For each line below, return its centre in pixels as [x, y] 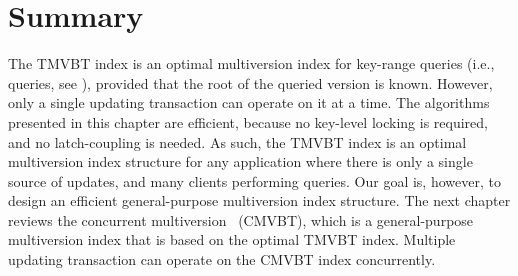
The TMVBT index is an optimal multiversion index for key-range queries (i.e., [251, 63]
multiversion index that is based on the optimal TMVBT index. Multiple [232, 239]
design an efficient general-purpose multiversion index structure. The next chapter [259, 200]
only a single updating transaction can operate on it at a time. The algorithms [249, 102]
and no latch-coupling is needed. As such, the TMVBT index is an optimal [237, 141]
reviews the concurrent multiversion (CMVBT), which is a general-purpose [241, 219]
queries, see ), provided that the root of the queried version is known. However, [250, 82]
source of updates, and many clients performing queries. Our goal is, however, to [254, 180]
